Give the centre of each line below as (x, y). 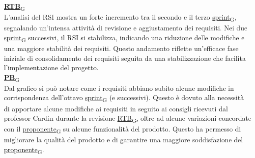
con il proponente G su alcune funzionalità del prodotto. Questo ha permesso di (123, 130)
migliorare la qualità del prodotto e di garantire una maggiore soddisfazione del (124, 140)
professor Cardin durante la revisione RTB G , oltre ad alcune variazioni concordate (128, 118)
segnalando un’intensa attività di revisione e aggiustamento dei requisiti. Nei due (126, 28)
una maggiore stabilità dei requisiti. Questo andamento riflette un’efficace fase (121, 48)
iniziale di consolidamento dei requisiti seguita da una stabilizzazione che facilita (125, 58)
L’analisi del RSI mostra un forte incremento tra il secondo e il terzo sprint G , (120, 17)
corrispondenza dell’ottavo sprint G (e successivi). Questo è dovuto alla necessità (124, 98)
